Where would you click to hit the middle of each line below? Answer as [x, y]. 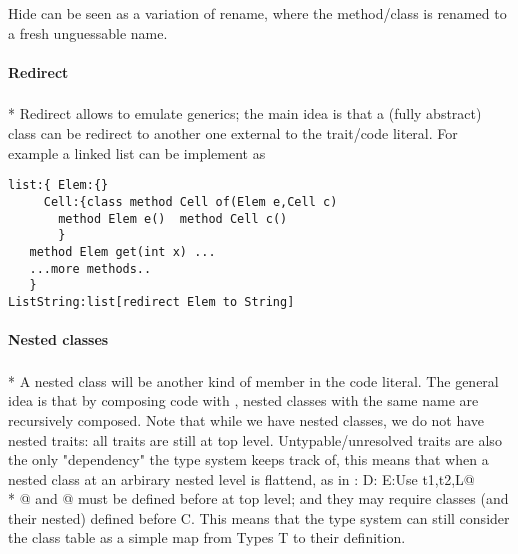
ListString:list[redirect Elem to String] [151, 301]
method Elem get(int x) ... [122, 251]
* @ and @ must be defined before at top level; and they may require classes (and [258, 498]
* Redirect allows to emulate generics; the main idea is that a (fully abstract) [245, 113]
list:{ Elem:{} [58, 185]
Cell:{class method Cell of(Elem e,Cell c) [190, 201]
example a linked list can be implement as [137, 152]
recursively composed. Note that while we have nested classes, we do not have [246, 419]
